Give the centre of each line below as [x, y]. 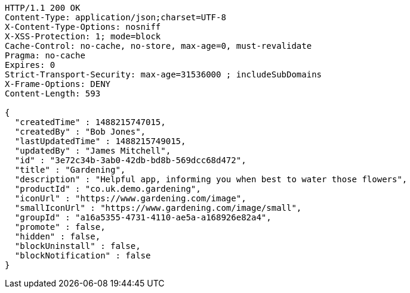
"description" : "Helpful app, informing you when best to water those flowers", [211, 179]
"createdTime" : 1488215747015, [90, 122]
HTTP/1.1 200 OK [43, 8]
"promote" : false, [60, 227]
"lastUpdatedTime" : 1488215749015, [100, 141]
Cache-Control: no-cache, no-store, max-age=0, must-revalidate [158, 46]
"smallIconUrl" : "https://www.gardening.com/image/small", [158, 208]
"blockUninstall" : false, [78, 246]
